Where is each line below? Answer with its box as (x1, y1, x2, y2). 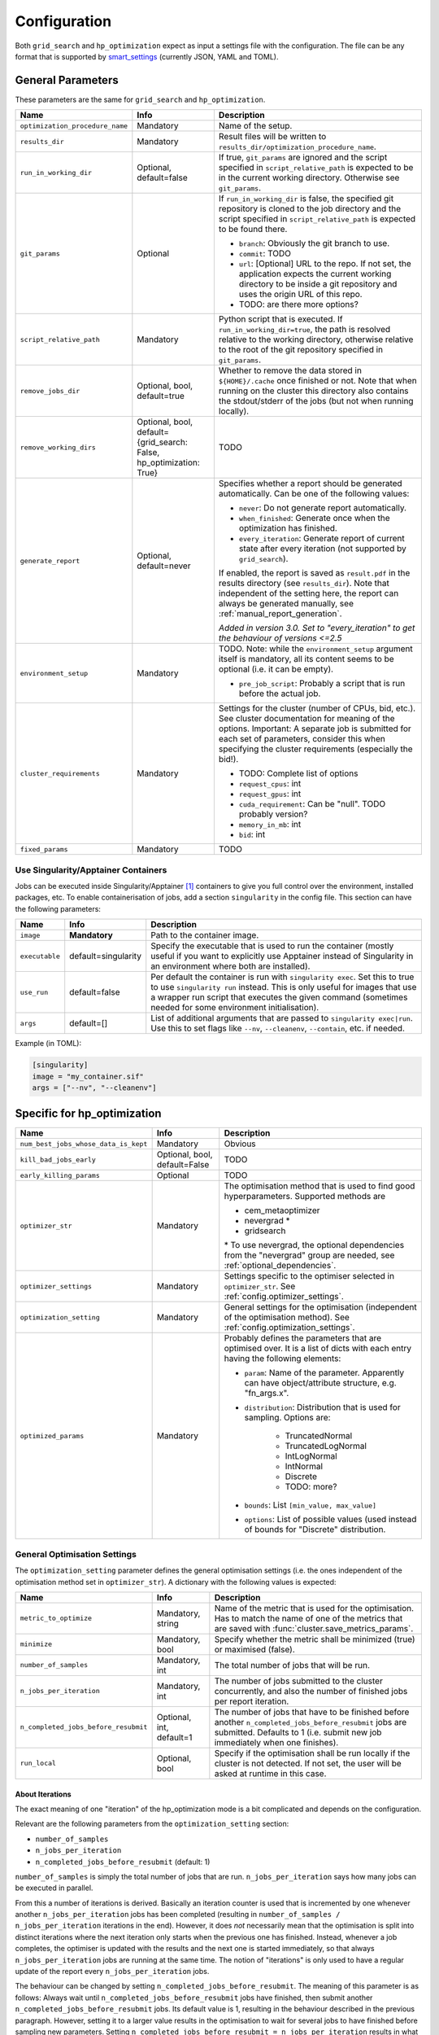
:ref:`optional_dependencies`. (224, 1260, 337, 1271)
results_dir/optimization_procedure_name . (218, 141, 377, 152)
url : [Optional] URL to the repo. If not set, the (238, 258, 412, 269)
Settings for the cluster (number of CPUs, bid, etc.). (218, 702, 416, 714)
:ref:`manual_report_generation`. (218, 608, 342, 619)
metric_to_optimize (20, 1614, 93, 1623)
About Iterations (15, 1789, 72, 1799)
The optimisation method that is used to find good (224, 1180, 415, 1192)
